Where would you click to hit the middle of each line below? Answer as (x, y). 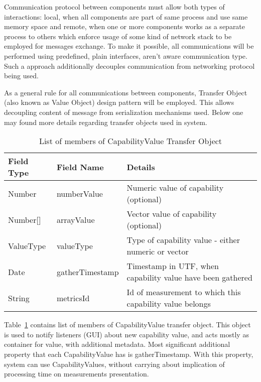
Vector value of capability (172, 214)
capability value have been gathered (189, 278)
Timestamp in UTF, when (173, 266)
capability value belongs (169, 304)
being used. (21, 76)
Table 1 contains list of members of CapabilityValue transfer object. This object (127, 325)
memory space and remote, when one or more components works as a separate (125, 26)
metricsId (73, 298)
